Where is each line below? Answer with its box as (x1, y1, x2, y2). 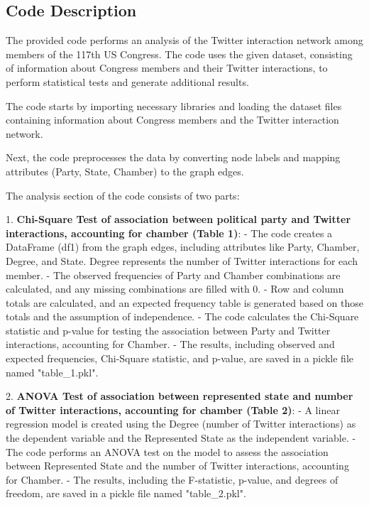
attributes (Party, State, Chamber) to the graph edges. (6, 163, 244, 178)
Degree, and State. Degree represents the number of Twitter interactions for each (6, 253, 358, 268)
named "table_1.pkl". (6, 364, 99, 379)
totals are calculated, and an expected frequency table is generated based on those (6, 295, 364, 310)
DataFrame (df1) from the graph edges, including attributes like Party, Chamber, (6, 239, 360, 254)
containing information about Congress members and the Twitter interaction (6, 112, 339, 127)
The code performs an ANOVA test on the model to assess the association (6, 444, 329, 459)
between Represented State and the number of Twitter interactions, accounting (6, 458, 349, 473)
